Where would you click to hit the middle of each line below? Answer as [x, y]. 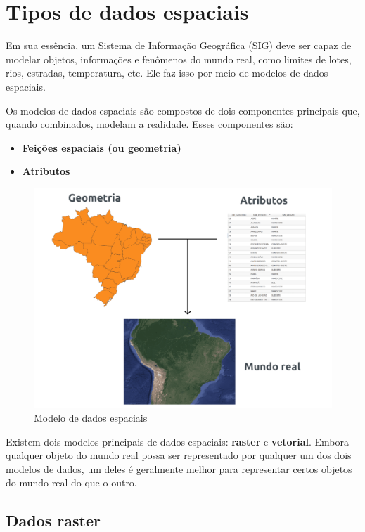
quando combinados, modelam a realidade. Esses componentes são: [149, 124]
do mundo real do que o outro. [71, 482]
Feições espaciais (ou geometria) [102, 147]
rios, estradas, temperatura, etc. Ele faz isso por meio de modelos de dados [167, 73]
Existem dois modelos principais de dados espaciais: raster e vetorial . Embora [178, 441]
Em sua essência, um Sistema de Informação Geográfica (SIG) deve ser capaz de [179, 45]
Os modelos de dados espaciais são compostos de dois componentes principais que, [183, 110]
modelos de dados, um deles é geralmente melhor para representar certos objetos [179, 468]
